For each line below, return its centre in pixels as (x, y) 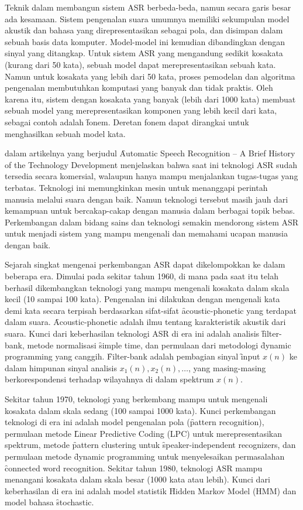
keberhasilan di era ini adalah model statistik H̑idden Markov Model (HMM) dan (151, 490)
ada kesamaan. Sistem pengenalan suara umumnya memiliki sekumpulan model (147, 18)
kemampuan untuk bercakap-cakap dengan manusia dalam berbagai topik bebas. (150, 210)
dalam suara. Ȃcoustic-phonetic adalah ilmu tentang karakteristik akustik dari (145, 322)
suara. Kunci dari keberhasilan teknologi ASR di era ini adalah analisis (132, 333)
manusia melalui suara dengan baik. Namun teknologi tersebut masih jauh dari (147, 199)
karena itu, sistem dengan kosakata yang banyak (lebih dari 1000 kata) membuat (150, 99)
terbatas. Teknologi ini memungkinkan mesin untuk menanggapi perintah (136, 187)
